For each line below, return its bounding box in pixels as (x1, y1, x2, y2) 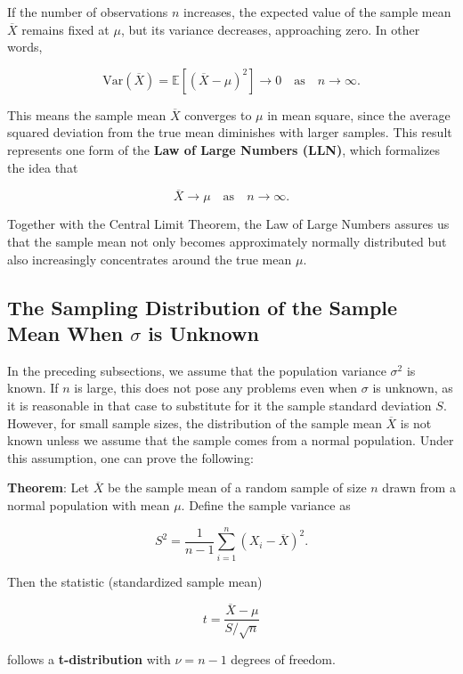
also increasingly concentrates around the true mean (7, 249, 292, 268)
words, (7, 37, 43, 56)
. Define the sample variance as (181, 495, 351, 514)
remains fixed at (21, 20, 110, 38)
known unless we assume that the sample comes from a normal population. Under (7, 431, 454, 450)
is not (400, 413, 432, 432)
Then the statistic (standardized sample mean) (7, 572, 263, 590)
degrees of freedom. (231, 650, 336, 669)
